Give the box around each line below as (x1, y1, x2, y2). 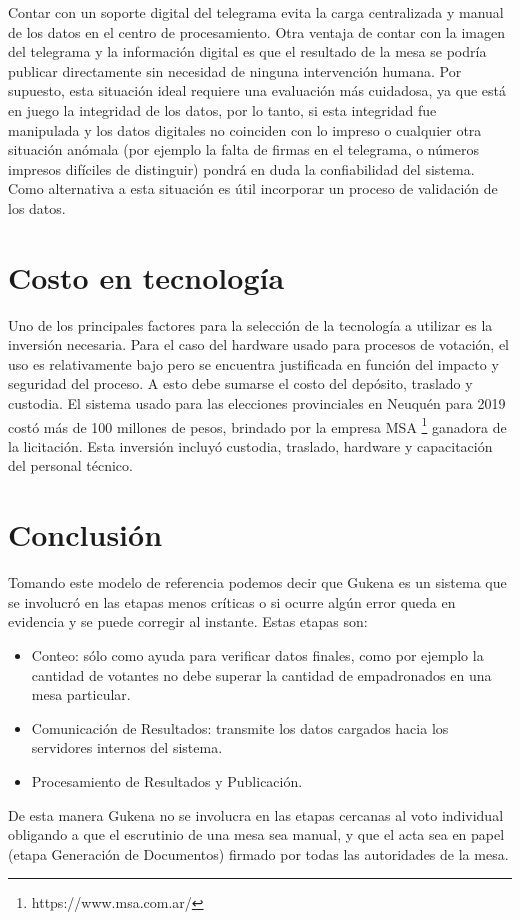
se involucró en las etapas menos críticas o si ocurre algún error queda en (8, 591, 456, 612)
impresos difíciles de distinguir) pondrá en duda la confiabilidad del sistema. (8, 158, 475, 179)
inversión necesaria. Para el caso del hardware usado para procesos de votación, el (8, 334, 510, 355)
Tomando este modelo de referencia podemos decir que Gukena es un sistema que (8, 572, 507, 593)
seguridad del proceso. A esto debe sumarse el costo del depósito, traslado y (8, 373, 473, 394)
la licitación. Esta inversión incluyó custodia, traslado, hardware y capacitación (8, 435, 493, 456)
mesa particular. (31, 684, 131, 705)
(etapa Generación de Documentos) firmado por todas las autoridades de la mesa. (8, 843, 509, 864)
